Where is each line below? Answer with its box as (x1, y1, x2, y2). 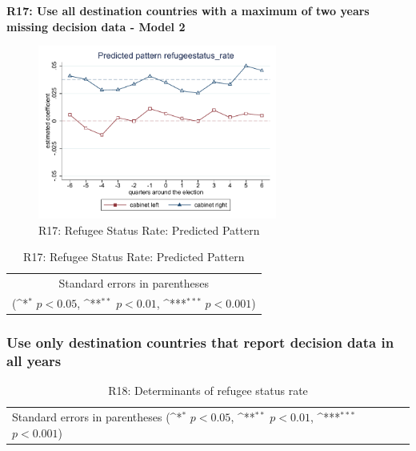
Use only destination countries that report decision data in (6, 332, 394, 352)
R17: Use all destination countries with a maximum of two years (6, 2, 370, 18)
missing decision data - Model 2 (6, 18, 186, 34)
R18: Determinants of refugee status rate (108, 382, 308, 399)
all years (6, 350, 62, 370)
